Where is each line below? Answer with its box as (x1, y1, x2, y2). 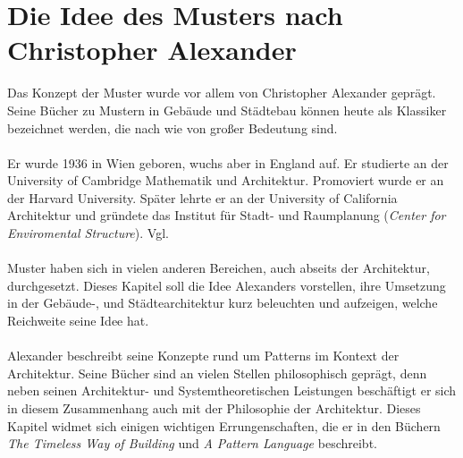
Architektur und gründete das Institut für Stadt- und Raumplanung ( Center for (7, 206, 446, 225)
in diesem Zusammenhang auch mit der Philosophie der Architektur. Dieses (7, 399, 421, 417)
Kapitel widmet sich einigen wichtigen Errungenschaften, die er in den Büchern (7, 416, 441, 435)
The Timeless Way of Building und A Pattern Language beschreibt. (7, 434, 377, 453)
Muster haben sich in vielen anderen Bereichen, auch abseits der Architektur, (7, 259, 430, 277)
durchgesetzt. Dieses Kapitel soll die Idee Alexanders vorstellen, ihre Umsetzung (7, 276, 446, 294)
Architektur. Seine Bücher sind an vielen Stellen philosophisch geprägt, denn (7, 363, 427, 382)
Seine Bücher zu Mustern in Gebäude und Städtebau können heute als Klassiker (7, 100, 447, 119)
